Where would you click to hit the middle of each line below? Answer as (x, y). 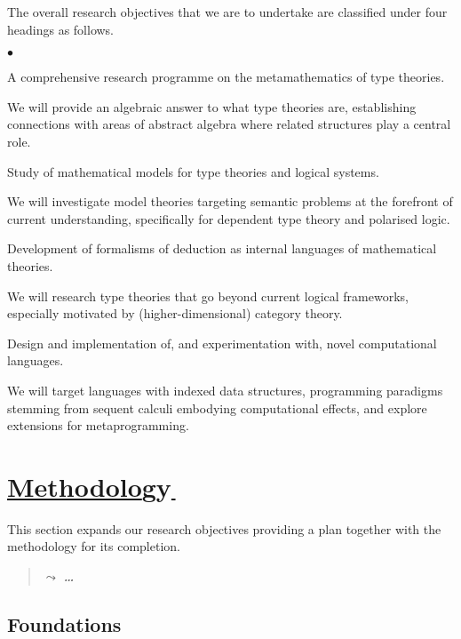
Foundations (64, 623)
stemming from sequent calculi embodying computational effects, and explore (217, 407)
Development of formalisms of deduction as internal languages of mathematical (222, 248)
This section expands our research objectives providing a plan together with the (224, 528)
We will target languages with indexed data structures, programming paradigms (225, 390)
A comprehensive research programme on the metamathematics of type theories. (226, 77)
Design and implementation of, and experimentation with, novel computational (222, 343)
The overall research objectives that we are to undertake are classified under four (227, 12)
